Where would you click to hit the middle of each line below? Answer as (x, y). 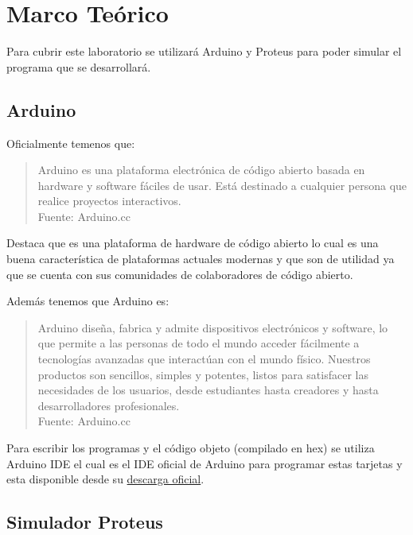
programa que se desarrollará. (79, 66)
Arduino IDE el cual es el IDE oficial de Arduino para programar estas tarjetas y (205, 463)
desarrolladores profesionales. (109, 405)
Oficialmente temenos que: (71, 143)
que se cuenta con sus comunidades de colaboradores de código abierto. (180, 274)
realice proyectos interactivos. (109, 201)
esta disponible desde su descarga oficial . (105, 479)
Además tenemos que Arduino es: (88, 301)
